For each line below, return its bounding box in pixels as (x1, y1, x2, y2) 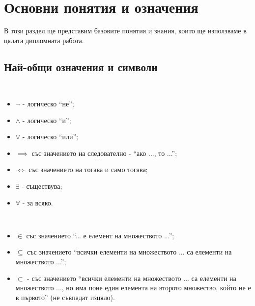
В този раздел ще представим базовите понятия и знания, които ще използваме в (4, 25, 247, 36)
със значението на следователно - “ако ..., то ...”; (31, 148, 177, 158)
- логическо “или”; (22, 131, 78, 142)
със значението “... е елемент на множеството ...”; (26, 230, 174, 240)
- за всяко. (22, 197, 53, 207)
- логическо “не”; (22, 99, 74, 109)
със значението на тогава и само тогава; (28, 164, 148, 175)
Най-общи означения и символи (4, 59, 158, 74)
